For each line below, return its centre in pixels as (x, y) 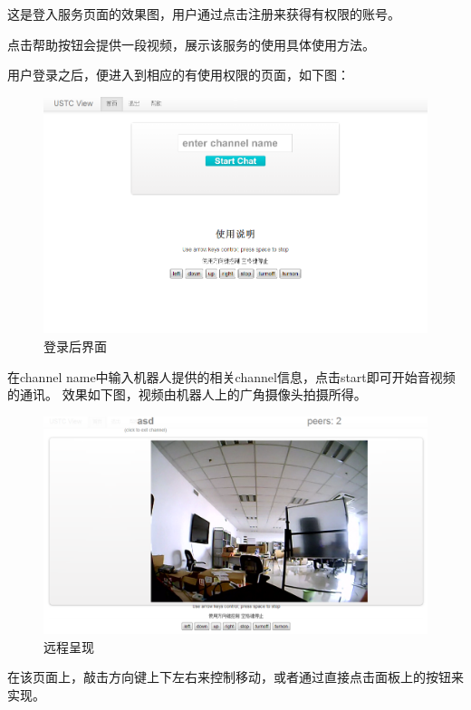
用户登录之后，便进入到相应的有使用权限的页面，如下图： (178, 75)
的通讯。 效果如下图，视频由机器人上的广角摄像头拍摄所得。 (187, 394)
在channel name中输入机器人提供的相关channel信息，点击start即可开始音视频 (231, 376)
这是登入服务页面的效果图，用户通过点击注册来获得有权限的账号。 (204, 14)
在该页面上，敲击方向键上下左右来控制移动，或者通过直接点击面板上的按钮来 (235, 677)
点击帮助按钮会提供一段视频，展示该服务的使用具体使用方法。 (191, 44)
